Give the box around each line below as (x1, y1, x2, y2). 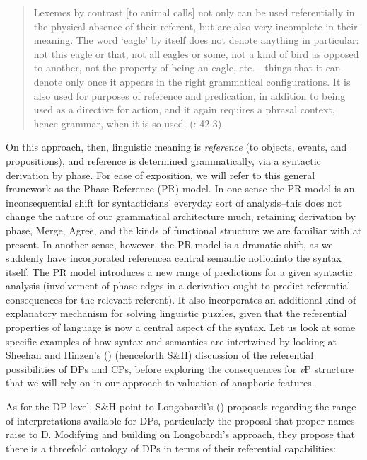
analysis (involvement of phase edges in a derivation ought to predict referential (6, 278, 351, 293)
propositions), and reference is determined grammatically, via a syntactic (6, 153, 321, 168)
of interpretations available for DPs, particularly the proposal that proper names (6, 413, 355, 427)
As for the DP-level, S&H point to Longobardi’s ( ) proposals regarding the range (6, 399, 356, 414)
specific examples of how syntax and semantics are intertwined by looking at (6, 333, 337, 348)
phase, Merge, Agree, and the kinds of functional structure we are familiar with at (6, 222, 362, 237)
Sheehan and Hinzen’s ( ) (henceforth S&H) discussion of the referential (6, 347, 314, 362)
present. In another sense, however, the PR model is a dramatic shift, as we (6, 236, 333, 251)
